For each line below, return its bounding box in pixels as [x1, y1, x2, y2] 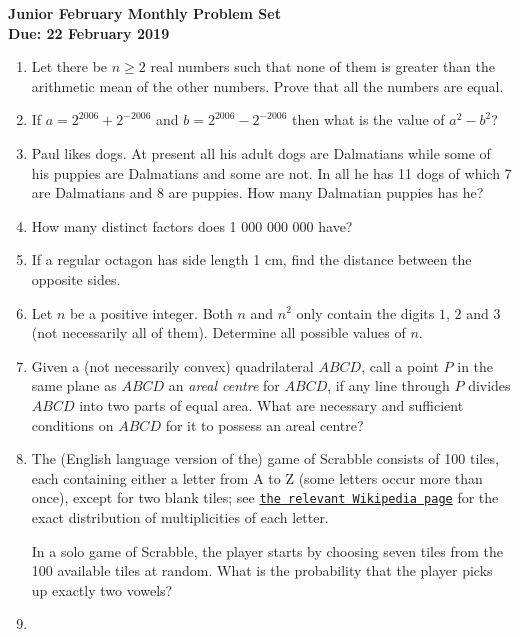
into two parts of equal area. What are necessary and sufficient [79, 394, 464, 415]
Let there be [31, 56, 108, 77]
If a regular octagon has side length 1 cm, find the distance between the [31, 249, 472, 270]
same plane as [31, 375, 117, 396]
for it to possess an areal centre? [165, 414, 364, 435]
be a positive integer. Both [69, 302, 233, 323]
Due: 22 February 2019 [8, 22, 170, 43]
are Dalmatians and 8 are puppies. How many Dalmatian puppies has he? [31, 182, 484, 203]
